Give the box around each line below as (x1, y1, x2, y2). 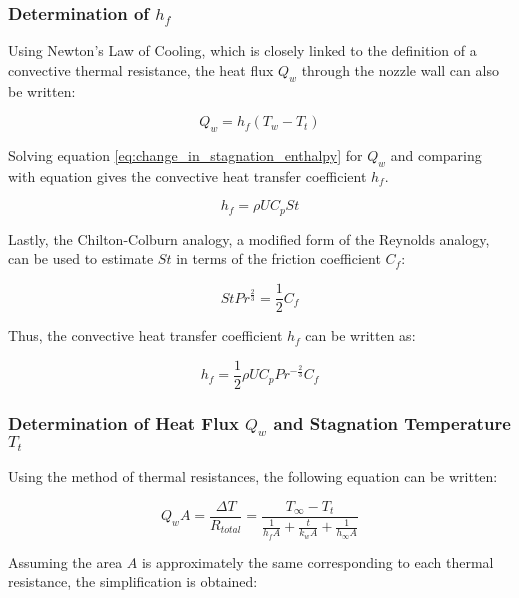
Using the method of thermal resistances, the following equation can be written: (8, 466, 498, 487)
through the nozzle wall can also (301, 59, 499, 80)
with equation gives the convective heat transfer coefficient (8, 165, 367, 186)
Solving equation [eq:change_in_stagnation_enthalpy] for (8, 145, 363, 165)
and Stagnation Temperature (273, 410, 511, 435)
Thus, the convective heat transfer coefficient (8, 325, 283, 346)
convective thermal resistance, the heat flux (8, 59, 274, 80)
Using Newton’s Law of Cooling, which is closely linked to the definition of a (8, 40, 477, 61)
